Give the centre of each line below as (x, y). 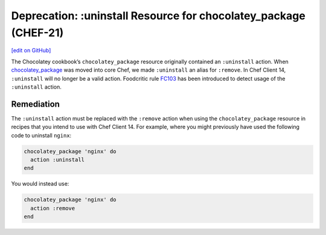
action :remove (53, 208)
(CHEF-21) (37, 33)
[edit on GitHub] (31, 51)
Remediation (36, 104)
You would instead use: (40, 184)
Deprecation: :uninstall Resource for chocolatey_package (158, 16)
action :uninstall (57, 159)
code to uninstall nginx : (41, 135)
